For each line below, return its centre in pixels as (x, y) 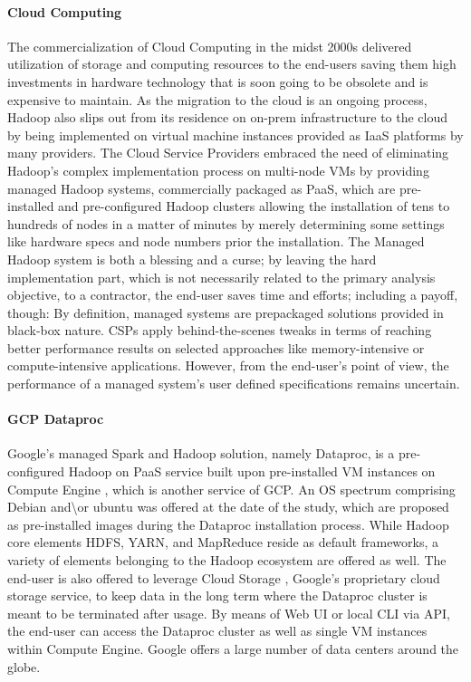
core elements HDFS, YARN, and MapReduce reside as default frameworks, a (223, 542)
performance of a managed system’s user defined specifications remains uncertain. (234, 384)
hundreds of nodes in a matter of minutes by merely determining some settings (226, 223)
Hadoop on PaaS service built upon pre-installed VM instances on (252, 471)
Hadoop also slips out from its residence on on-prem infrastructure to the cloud (228, 117)
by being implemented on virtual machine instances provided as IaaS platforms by (235, 134)
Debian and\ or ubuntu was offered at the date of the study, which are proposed (228, 507)
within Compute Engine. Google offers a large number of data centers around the (233, 648)
